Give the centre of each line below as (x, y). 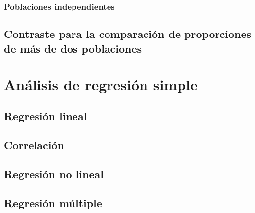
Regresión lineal (46, 116)
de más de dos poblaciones (73, 48)
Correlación (34, 145)
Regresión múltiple (53, 203)
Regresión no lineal (54, 174)
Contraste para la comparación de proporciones (128, 34)
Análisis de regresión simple (101, 85)
